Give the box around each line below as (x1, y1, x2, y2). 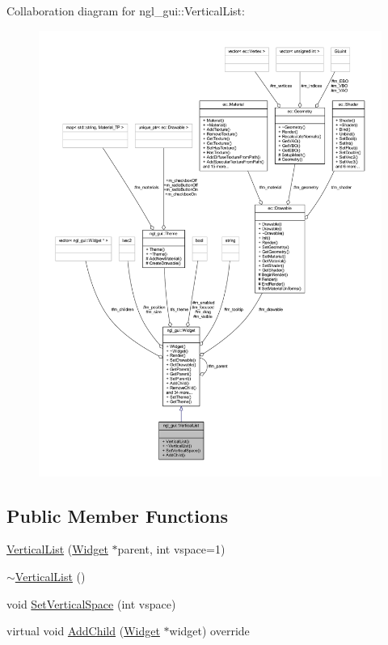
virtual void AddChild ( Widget (6, 622, 160, 639)
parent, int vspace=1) (117, 541, 226, 558)
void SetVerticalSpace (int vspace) (6, 595, 176, 612)
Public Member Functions (6, 503, 228, 528)
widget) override (169, 622, 250, 639)
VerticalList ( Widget (6, 541, 108, 558)
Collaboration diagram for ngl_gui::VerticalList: (6, 2, 245, 19)
